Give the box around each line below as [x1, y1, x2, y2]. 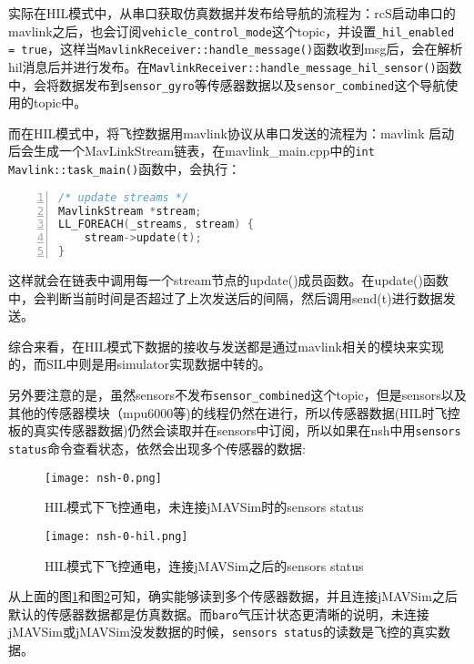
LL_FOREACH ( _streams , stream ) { [58, 218, 254, 231]
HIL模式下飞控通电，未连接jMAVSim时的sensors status [45, 497, 364, 516]
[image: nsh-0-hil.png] [45, 529, 188, 543]
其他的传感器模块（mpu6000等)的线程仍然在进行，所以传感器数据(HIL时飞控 [8, 403, 460, 422]
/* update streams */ [58, 190, 189, 204]
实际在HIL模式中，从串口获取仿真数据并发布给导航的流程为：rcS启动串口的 [8, 4, 456, 22]
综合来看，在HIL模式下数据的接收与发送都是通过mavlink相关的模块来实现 [8, 336, 444, 355]
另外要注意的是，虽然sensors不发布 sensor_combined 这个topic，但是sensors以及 [8, 385, 467, 404]
